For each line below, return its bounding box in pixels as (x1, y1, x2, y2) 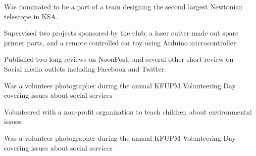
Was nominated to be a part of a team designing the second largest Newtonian (4, 1, 243, 11)
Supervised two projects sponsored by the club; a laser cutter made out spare (4, 28, 239, 38)
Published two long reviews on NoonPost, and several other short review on (4, 54, 234, 64)
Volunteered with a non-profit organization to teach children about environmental (4, 106, 252, 117)
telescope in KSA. (4, 11, 58, 21)
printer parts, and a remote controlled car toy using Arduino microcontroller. (4, 37, 238, 47)
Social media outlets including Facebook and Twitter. (4, 63, 166, 74)
